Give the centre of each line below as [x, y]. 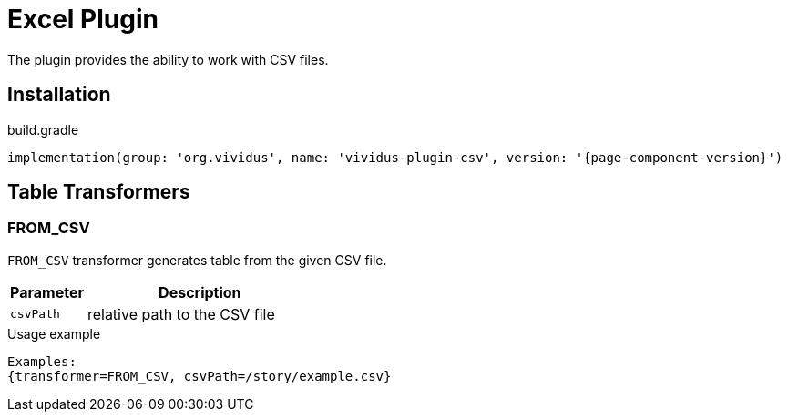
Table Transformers [99, 192]
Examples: [42, 361]
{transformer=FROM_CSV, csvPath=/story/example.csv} [200, 376]
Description [200, 292]
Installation [59, 95]
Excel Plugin [83, 19]
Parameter [47, 292]
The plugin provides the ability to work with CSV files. [168, 59]
